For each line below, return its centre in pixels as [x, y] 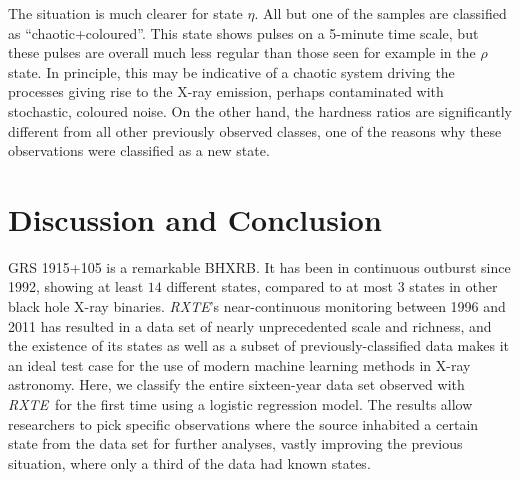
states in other [453, 286]
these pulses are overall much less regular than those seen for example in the [242, 52]
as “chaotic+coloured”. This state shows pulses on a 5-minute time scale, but [243, 32]
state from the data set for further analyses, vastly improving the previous [235, 443]
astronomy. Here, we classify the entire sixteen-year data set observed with [236, 384]
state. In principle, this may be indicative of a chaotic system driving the [231, 71]
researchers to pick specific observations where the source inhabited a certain [243, 423]
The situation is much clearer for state [125, 13]
